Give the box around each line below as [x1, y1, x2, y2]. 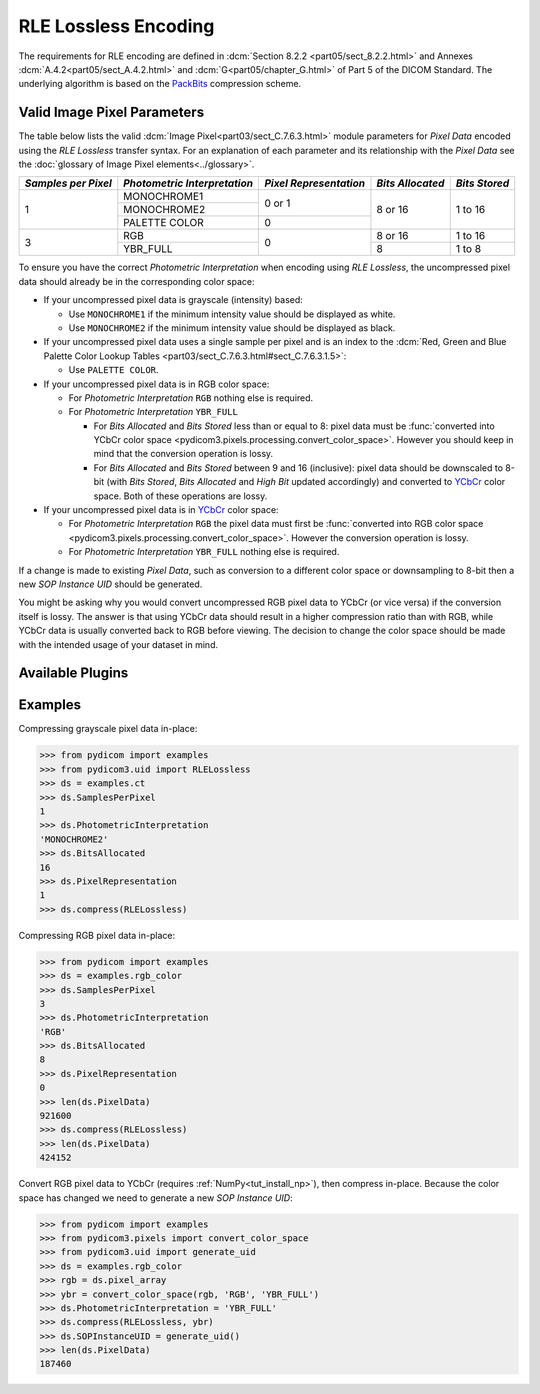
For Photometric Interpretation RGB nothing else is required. [68, 391, 314, 404]
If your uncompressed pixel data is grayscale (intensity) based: [43, 294, 304, 306]
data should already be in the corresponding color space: [18, 275, 255, 287]
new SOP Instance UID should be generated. [18, 578, 203, 590]
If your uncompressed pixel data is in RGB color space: [43, 378, 270, 390]
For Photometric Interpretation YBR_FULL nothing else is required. [68, 546, 340, 558]
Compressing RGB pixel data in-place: [18, 929, 175, 941]
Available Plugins [18, 665, 129, 682]
